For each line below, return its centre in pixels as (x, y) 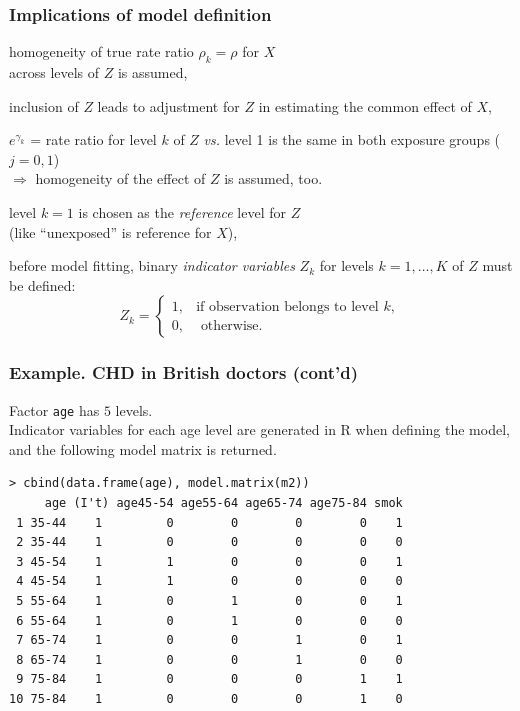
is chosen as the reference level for (182, 211)
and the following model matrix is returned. (143, 448)
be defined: (42, 284)
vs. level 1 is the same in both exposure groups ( (352, 139)
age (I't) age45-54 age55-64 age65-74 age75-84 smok (223, 503)
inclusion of (44, 105)
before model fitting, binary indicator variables (152, 265)
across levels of (54, 72)
